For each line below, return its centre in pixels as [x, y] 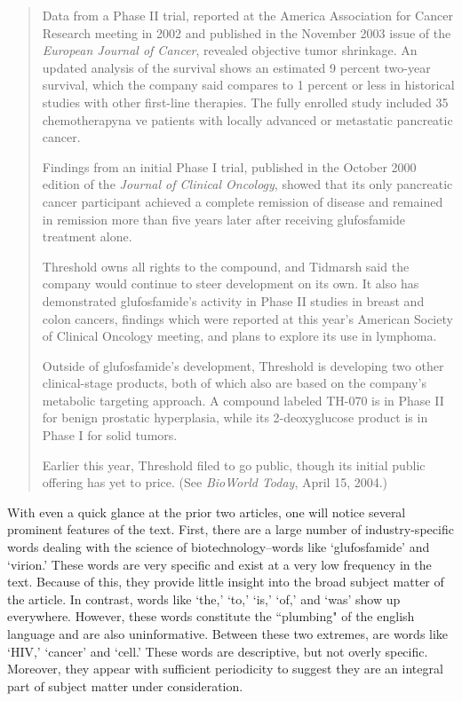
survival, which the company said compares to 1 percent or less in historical [248, 85]
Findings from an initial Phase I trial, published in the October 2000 [229, 166]
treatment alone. [87, 236]
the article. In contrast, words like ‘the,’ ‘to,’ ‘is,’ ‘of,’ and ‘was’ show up [204, 599]
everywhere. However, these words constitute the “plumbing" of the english [211, 616]
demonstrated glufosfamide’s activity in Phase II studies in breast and [233, 300]
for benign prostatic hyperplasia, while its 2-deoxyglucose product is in [235, 417]
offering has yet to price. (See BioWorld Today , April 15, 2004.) [215, 482]
